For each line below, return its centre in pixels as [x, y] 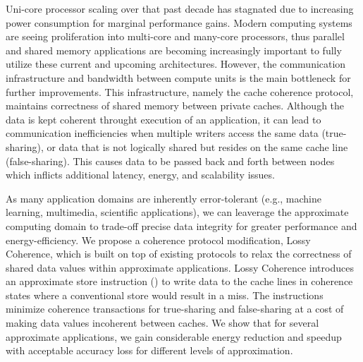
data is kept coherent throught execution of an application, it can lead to [164, 119]
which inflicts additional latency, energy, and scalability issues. [140, 175]
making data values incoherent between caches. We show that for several [162, 323]
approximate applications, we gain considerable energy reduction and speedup [174, 336]
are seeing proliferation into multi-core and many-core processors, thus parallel [175, 36]
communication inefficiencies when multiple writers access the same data [162, 133]
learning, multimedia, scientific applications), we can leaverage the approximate [177, 212]
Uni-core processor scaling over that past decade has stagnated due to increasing [180, 8]
